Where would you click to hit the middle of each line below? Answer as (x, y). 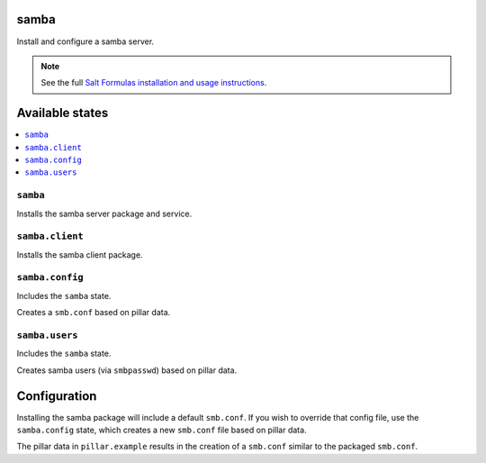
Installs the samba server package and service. (104, 213)
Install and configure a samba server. (85, 41)
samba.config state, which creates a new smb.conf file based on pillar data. (162, 430)
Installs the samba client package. (80, 254)
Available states (63, 113)
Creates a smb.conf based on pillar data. (94, 313)
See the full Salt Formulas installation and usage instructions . (154, 83)
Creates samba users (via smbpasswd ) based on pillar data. (127, 370)
